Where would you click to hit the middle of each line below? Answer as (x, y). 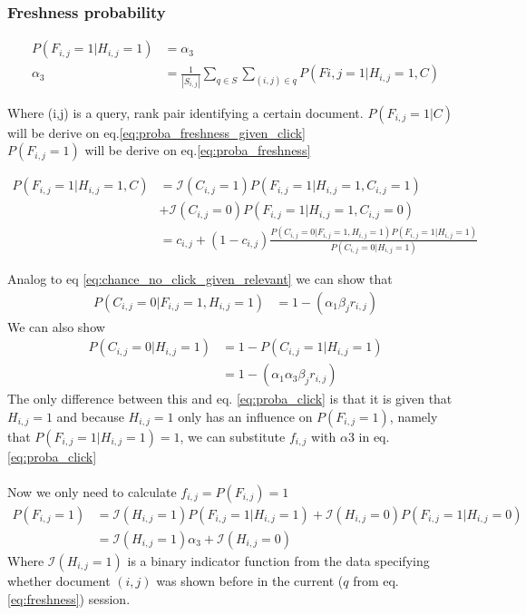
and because (90, 416)
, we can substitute (233, 436)
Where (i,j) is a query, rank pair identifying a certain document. (185, 112)
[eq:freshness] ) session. (69, 598)
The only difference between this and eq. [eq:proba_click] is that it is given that (230, 399)
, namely (414, 416)
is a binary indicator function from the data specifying (278, 561)
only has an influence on (245, 416)
